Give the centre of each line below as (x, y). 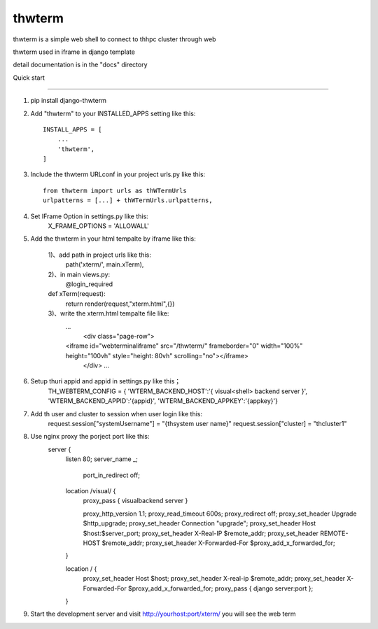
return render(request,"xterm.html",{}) (120, 304)
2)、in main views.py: (79, 274)
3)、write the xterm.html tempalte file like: (108, 313)
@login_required (89, 284)
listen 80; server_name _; (101, 459)
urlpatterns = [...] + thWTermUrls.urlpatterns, (128, 200)
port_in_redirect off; (111, 475)
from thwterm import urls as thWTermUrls (115, 190)
